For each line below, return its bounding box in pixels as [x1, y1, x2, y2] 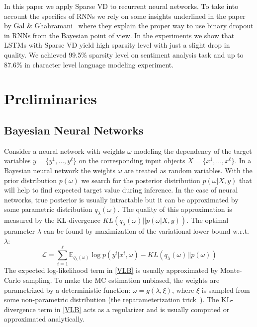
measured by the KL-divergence [4, 215, 100, 225]
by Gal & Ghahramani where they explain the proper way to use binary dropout [4, 20, 254, 31]
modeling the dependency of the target [134, 145, 252, 156]
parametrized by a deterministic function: [4, 284, 131, 295]
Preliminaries [4, 88, 97, 109]
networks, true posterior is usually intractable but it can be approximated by [4, 194, 239, 204]
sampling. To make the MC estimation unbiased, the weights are [23, 275, 220, 285]
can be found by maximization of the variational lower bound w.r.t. [43, 226, 249, 236]
